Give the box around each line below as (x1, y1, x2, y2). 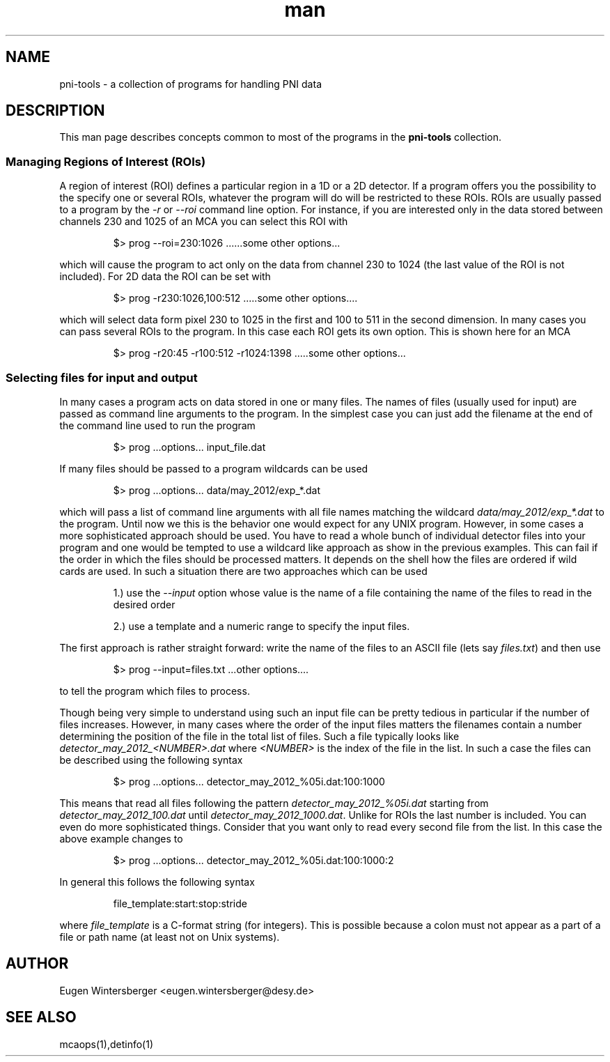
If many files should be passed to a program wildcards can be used (59, 462, 368, 475)
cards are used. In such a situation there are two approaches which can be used (59, 564, 428, 577)
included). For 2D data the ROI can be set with (59, 270, 271, 283)
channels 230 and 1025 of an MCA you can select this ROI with (59, 215, 348, 228)
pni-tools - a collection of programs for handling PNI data (59, 77, 322, 90)
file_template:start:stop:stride (113, 897, 247, 909)
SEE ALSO (6, 1008, 77, 1026)
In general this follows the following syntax (59, 875, 255, 888)
